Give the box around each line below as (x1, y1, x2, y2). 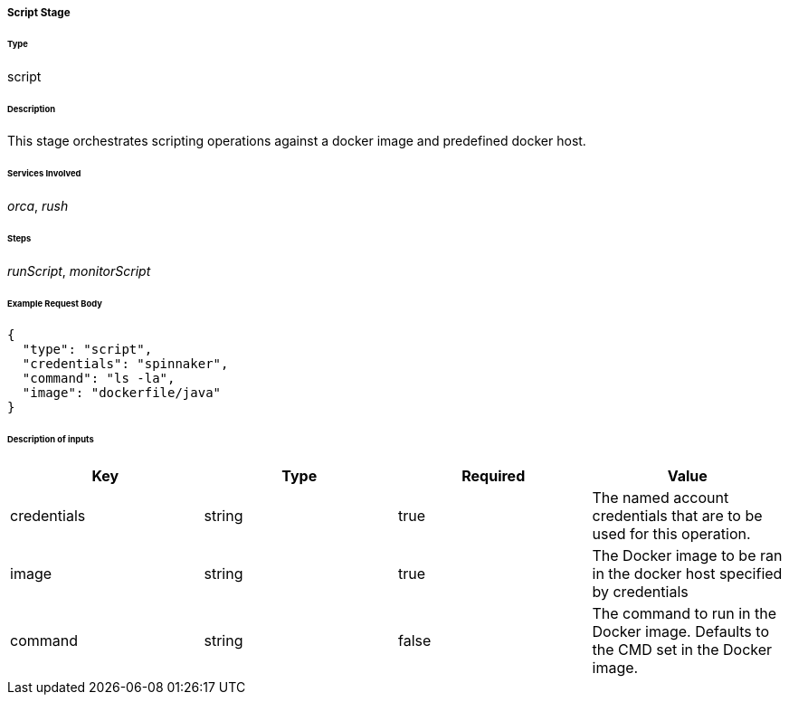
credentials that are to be (592, 507, 763, 526)
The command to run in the (592, 604, 777, 623)
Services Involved (7, 168, 81, 179)
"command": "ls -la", (22, 371, 176, 386)
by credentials (592, 583, 689, 602)
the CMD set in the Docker (592, 640, 773, 659)
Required (461, 467, 526, 486)
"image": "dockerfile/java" (22, 385, 222, 401)
